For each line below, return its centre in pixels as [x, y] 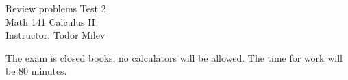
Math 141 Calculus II [50, 21]
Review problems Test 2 [56, 8]
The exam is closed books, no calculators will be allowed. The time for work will [174, 57]
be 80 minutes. [36, 71]
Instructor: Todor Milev [55, 35]
